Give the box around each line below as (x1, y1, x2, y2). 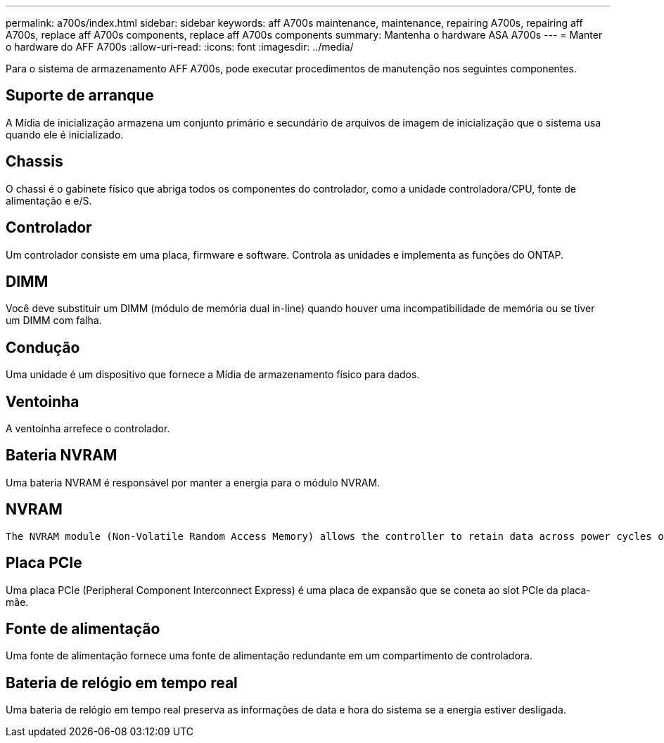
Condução (6, 338, 80, 356)
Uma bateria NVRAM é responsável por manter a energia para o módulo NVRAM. (6, 476, 381, 489)
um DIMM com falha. (6, 314, 102, 327)
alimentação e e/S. (6, 194, 92, 207)
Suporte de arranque (6, 86, 154, 105)
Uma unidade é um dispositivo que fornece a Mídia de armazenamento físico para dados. (6, 368, 420, 381)
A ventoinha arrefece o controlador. (6, 422, 170, 435)
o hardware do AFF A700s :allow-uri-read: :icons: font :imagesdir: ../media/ (6, 41, 354, 53)
